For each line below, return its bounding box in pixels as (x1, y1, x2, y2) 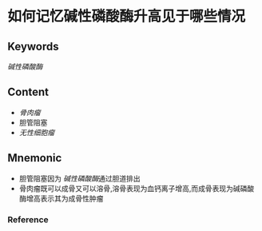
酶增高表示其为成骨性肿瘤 (18, 193, 104, 203)
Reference (7, 213, 49, 225)
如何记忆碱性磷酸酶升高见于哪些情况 (7, 7, 246, 26)
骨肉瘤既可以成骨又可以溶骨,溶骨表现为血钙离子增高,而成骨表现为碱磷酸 (18, 183, 255, 193)
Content (7, 86, 50, 99)
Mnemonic (7, 151, 62, 165)
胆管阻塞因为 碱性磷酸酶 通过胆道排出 (18, 173, 141, 183)
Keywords (7, 39, 59, 53)
